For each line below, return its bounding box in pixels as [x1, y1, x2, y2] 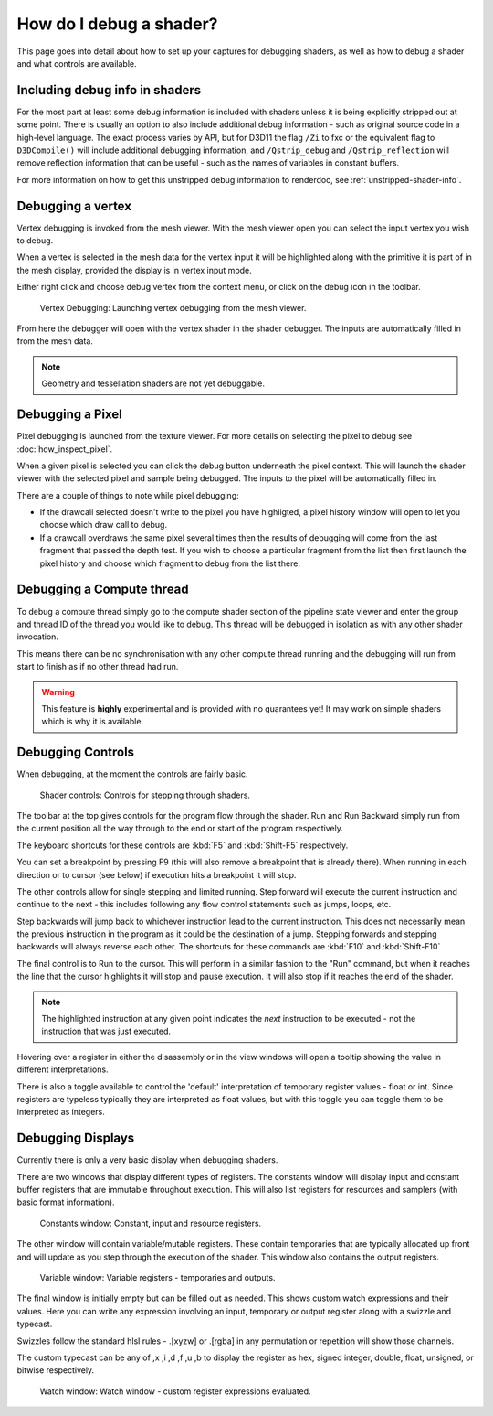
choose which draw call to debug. [39, 520, 168, 531]
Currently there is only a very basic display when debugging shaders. [16, 1154, 278, 1165]
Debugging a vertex [16, 198, 132, 214]
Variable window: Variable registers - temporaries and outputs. [39, 1272, 276, 1283]
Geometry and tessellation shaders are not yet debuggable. [41, 378, 265, 389]
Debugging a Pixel [16, 407, 122, 423]
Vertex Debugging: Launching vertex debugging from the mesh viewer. [39, 302, 307, 313]
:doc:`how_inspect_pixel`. [16, 444, 113, 455]
